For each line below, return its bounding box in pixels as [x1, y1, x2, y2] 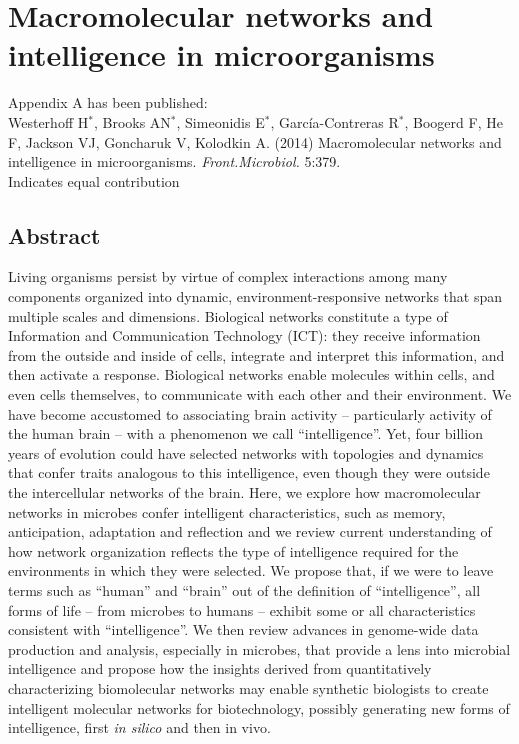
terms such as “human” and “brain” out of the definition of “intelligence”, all [8, 579, 481, 600]
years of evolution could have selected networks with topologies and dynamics [8, 442, 484, 463]
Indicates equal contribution [8, 170, 180, 191]
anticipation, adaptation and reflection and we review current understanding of [8, 521, 492, 542]
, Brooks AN [93, 111, 171, 132]
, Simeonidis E [176, 111, 265, 132]
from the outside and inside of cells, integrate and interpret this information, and [8, 344, 505, 365]
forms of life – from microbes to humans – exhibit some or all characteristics [8, 599, 476, 620]
